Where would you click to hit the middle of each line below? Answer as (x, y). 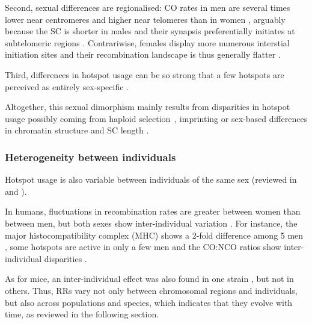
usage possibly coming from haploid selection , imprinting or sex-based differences (156, 118)
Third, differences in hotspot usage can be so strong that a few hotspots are (145, 74)
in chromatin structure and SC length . (77, 130)
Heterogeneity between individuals (90, 157)
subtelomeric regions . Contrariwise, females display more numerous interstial (147, 42)
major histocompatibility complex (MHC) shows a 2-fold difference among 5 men (154, 235)
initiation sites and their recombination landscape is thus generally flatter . (143, 54)
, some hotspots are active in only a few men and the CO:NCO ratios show (143, 247)
